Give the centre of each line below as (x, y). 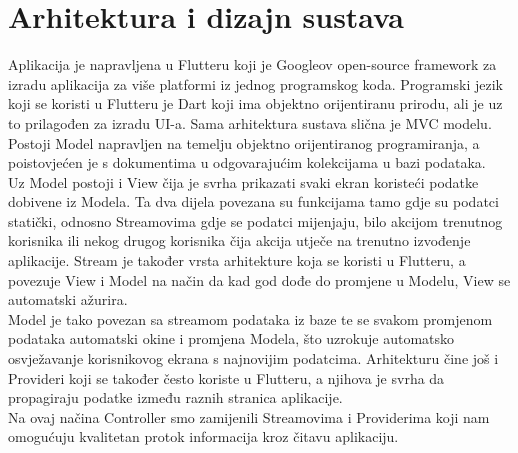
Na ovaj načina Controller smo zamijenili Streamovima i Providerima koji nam (249, 416)
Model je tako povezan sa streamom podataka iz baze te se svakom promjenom (250, 318)
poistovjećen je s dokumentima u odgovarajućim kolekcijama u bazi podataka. (247, 162)
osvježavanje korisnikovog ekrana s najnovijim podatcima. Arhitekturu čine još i (253, 358)
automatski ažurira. (68, 299)
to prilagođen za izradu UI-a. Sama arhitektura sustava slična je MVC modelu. (250, 122)
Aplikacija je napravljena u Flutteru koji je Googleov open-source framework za (252, 64)
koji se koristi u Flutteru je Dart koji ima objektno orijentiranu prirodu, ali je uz (255, 103)
